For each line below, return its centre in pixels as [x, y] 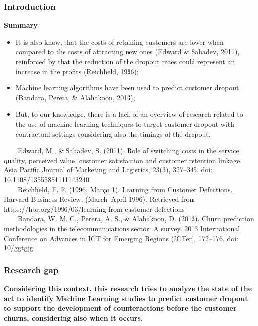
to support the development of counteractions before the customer [120, 308]
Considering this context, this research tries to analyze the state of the [128, 288]
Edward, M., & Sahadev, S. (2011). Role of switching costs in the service [128, 150]
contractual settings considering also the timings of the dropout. [113, 133]
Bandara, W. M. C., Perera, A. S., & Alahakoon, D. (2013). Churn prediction [136, 218]
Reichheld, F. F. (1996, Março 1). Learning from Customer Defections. [125, 189]
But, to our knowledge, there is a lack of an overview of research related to [129, 114]
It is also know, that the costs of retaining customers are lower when [120, 41]
